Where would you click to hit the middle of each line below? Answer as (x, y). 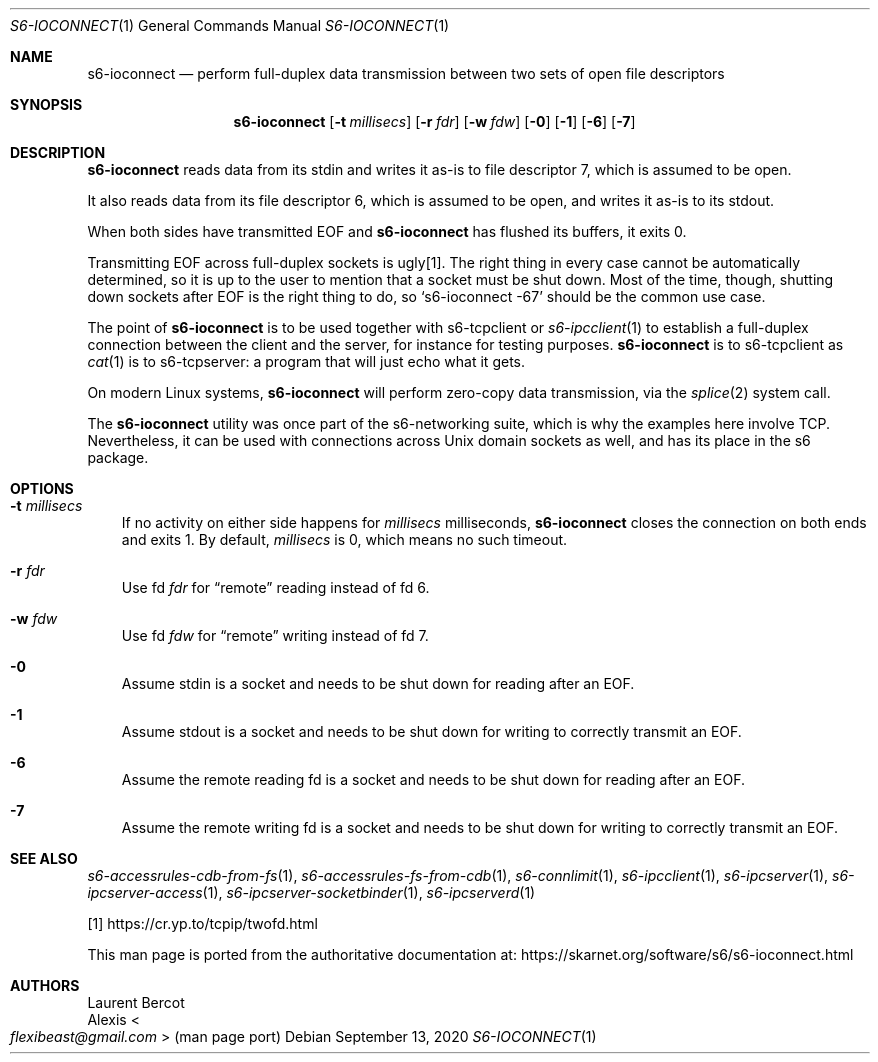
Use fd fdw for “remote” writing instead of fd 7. (275, 635)
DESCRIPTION (58, 152)
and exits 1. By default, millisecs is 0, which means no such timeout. (344, 539)
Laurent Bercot (136, 1002)
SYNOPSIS (46, 104)
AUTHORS (45, 985)
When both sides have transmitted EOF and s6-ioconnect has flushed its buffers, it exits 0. (387, 231)
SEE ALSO (44, 858)
